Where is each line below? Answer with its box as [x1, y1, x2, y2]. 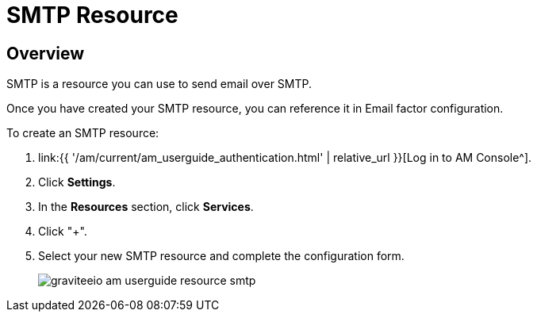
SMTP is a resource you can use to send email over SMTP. [6, 77, 313, 91]
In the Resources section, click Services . [38, 200, 254, 214]
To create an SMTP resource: [6, 126, 159, 140]
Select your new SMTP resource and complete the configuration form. [38, 249, 405, 263]
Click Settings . [38, 175, 116, 190]
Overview [6, 43, 85, 63]
